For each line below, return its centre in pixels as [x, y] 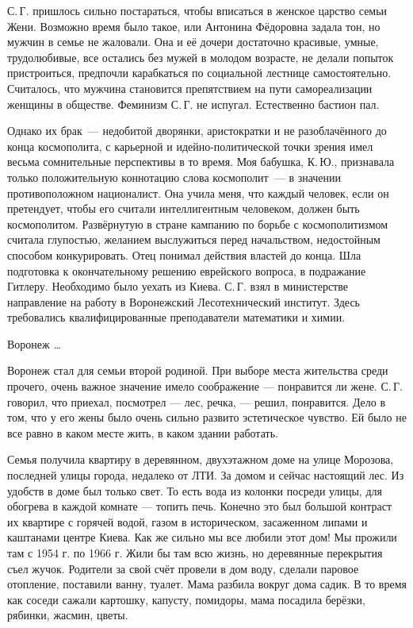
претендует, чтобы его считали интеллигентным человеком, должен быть [184, 208]
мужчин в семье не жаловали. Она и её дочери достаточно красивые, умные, [193, 42]
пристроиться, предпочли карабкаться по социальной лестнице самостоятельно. [199, 73]
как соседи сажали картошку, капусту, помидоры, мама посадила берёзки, [186, 599]
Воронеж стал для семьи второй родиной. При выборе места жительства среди [198, 370]
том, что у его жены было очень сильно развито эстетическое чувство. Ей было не [207, 417]
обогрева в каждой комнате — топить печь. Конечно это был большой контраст [200, 506]
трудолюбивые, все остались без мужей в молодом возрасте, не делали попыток [201, 57]
